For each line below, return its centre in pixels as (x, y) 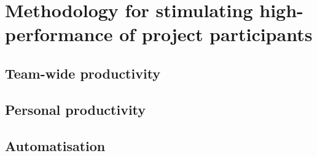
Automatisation (55, 145)
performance (59, 34)
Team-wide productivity (83, 73)
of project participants (216, 34)
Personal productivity (76, 109)
